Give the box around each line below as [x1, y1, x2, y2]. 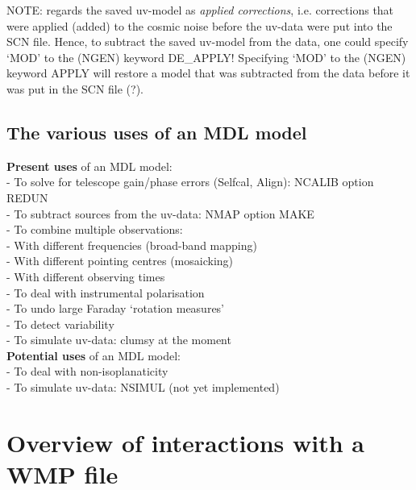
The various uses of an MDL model [6, 119, 307, 144]
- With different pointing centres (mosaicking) [6, 252, 234, 269]
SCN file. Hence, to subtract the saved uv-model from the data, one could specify [6, 33, 409, 50]
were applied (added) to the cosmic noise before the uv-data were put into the [6, 17, 393, 34]
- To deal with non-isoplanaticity [6, 363, 168, 380]
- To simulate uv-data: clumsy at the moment [6, 331, 231, 348]
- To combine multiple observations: [6, 221, 183, 238]
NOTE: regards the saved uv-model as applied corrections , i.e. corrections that [6, 2, 394, 18]
